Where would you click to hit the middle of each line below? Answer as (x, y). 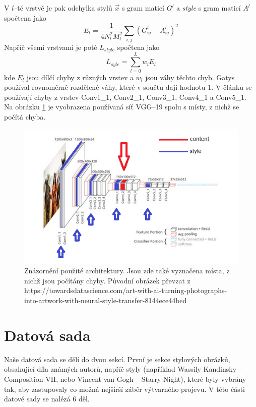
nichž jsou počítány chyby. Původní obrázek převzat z (107, 280)
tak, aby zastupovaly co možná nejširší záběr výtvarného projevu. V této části (125, 389)
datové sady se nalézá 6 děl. (47, 399)
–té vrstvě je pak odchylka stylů (63, 8)
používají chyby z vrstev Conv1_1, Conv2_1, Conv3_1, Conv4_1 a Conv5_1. (125, 97)
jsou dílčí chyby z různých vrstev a (80, 77)
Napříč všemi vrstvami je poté (51, 47)
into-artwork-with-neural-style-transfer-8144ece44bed (106, 300)
